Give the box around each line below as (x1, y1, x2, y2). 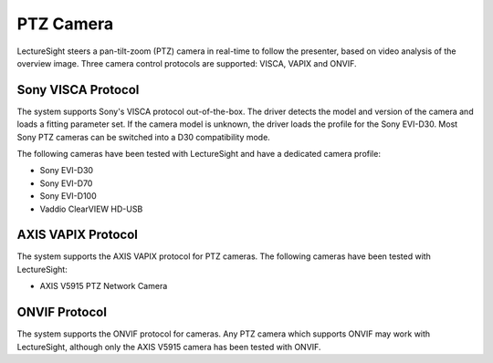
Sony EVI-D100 (39, 191, 97, 202)
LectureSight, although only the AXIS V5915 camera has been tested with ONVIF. (16, 341, 321, 352)
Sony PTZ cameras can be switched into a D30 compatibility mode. (16, 131, 271, 142)
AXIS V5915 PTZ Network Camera (39, 281, 168, 292)
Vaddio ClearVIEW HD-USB (39, 203, 143, 214)
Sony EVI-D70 (39, 178, 93, 189)
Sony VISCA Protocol (16, 82, 140, 98)
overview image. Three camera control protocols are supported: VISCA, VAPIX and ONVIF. (16, 57, 357, 68)
